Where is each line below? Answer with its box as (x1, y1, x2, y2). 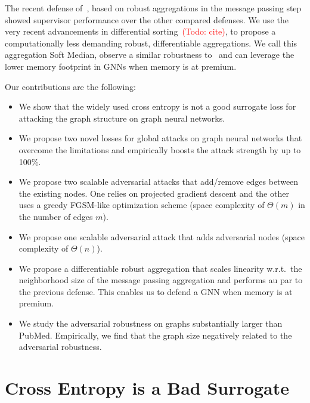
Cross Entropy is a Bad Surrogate (5, 376, 289, 400)
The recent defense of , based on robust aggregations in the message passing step (5, 2, 302, 14)
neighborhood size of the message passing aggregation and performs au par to (18, 274, 303, 286)
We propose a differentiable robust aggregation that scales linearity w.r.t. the (18, 262, 302, 274)
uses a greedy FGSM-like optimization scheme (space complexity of (18, 199, 265, 211)
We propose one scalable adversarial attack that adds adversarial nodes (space (18, 230, 305, 243)
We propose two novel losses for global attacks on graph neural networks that (18, 132, 302, 144)
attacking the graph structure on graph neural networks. (18, 111, 225, 124)
